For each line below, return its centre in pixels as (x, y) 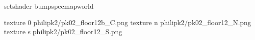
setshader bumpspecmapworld (49, 6)
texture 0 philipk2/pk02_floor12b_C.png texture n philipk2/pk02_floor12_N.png (127, 22)
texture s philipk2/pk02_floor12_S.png (63, 32)
